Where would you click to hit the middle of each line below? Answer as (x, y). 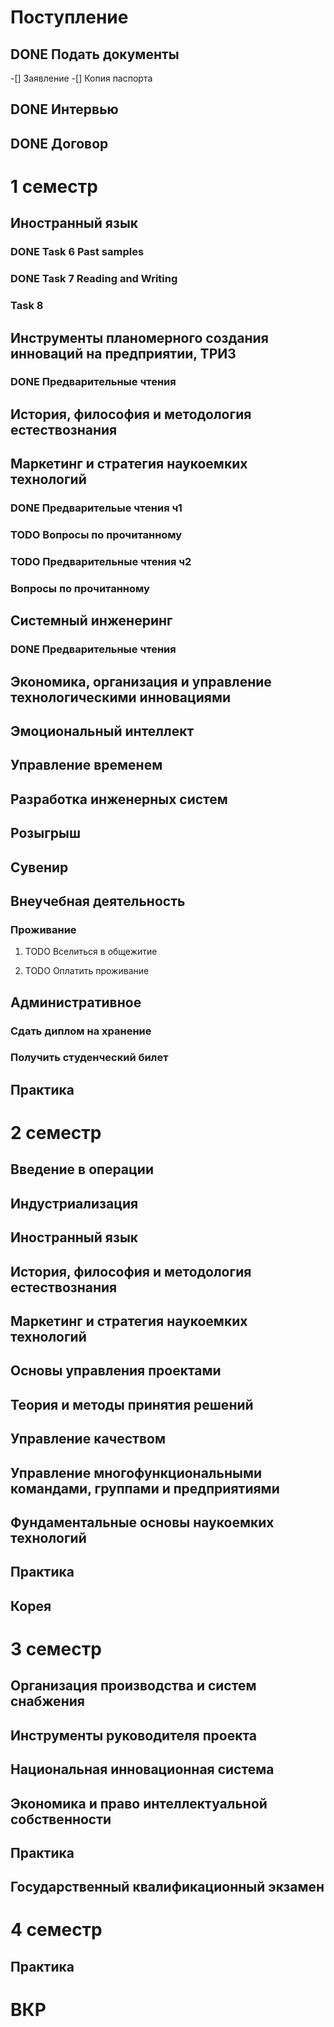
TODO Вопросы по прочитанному (96, 535)
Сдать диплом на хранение (81, 1031)
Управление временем (86, 765)
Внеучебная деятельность (98, 901)
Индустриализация (74, 1203)
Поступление (69, 17)
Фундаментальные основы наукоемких (142, 1522)
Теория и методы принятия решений (132, 1404)
